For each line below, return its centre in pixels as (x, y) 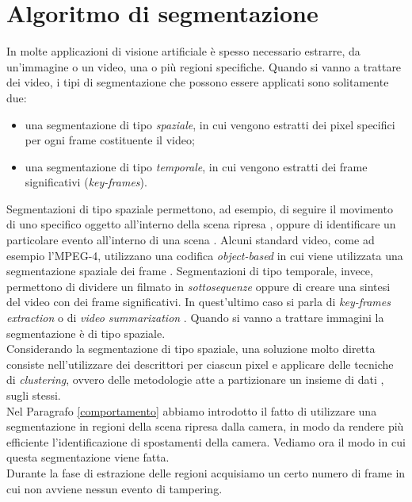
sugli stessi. (34, 395)
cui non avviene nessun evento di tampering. (114, 488)
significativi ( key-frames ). (86, 182)
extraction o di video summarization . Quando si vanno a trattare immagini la (195, 318)
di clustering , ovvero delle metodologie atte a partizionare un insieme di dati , (195, 379)
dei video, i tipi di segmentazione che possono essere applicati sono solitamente (198, 82)
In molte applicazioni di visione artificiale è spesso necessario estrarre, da (183, 51)
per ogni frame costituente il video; (110, 140)
